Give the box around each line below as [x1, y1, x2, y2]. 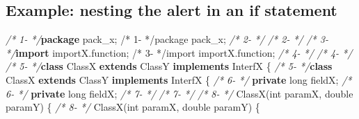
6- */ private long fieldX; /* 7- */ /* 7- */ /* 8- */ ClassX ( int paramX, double [6, 86, 353, 100]
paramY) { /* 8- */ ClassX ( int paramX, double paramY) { [6, 100, 260, 114]
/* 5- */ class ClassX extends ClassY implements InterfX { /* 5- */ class [6, 59, 333, 73]
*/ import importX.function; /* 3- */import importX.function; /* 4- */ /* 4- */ [6, 45, 353, 59]
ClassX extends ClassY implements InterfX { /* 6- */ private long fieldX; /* [6, 72, 352, 86]
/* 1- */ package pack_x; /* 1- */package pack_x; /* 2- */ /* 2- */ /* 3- [6, 32, 328, 46]
